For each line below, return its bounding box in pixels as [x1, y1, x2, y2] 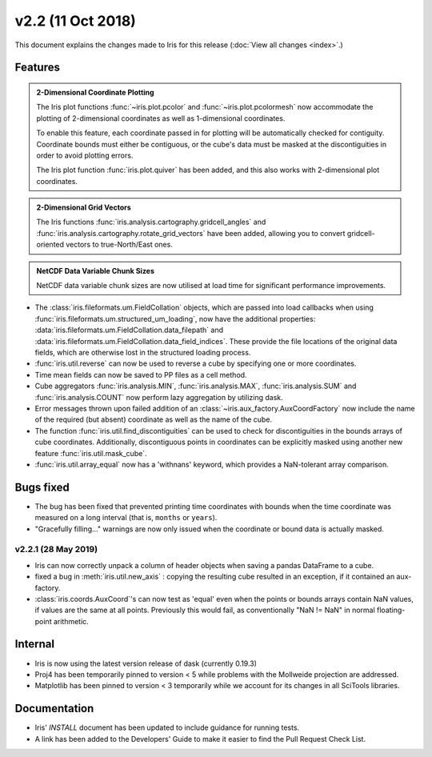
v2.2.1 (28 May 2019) [14, 544, 98, 555]
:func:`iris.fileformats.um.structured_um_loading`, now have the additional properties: [34, 314, 316, 323]
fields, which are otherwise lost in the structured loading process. [34, 347, 251, 357]
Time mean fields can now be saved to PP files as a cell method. [34, 370, 247, 379]
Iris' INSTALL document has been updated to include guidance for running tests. [34, 723, 300, 732]
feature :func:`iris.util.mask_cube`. [34, 448, 147, 458]
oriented [36, 240, 64, 250]
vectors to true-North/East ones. [65, 240, 174, 250]
